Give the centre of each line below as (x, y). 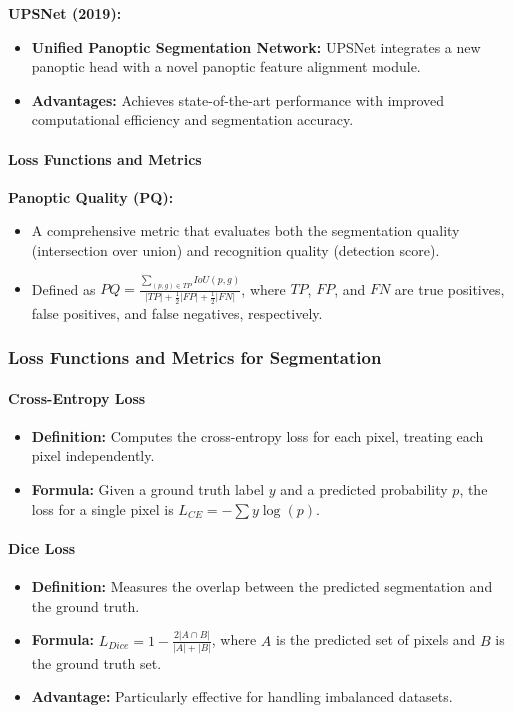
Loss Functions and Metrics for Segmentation (195, 357)
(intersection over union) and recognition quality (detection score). (235, 249)
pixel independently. (93, 455)
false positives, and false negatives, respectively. (177, 312)
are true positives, (449, 288)
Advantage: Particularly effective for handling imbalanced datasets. (242, 696)
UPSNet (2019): (65, 13)
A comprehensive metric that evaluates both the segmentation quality (245, 230)
